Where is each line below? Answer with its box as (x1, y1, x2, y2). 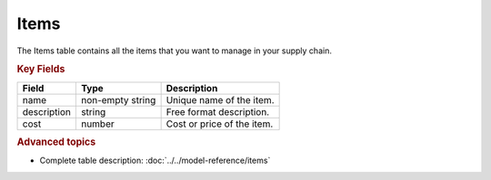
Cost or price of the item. (165, 118, 274, 130)
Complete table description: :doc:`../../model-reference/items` (39, 155, 271, 166)
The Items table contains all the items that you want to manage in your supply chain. (16, 45, 332, 56)
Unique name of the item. (165, 93, 275, 106)
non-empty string (80, 93, 156, 106)
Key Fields (16, 63, 65, 76)
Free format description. (165, 105, 270, 118)
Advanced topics (16, 136, 96, 148)
